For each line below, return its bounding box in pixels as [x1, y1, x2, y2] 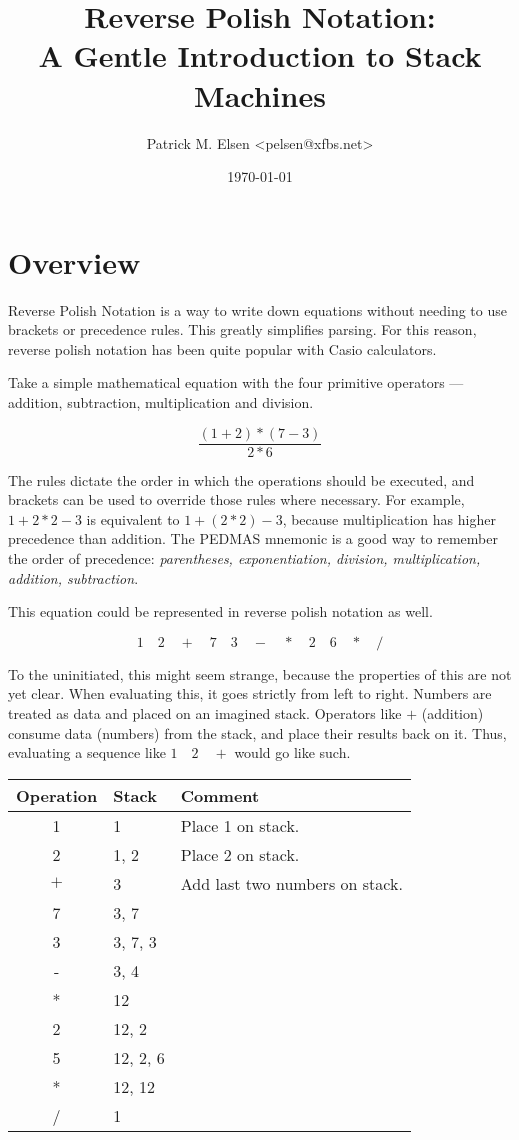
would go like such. [234, 742, 351, 763]
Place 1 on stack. [180, 813, 300, 837]
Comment [180, 783, 260, 807]
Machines [194, 74, 326, 115]
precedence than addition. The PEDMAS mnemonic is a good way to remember [8, 528, 498, 549]
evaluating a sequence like [8, 742, 166, 763]
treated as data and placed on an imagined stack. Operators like [8, 703, 402, 723]
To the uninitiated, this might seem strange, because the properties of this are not [8, 663, 512, 684]
